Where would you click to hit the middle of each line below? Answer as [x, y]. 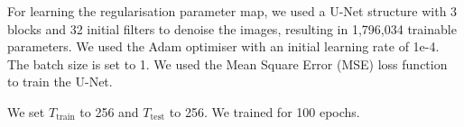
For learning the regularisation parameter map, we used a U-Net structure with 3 [232, 11]
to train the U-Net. [60, 82]
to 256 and [109, 111]
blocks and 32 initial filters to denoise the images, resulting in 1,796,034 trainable [232, 28]
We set [26, 111]
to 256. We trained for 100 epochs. [264, 111]
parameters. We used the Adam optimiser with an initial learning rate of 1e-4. [223, 46]
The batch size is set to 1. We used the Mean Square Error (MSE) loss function [227, 63]
